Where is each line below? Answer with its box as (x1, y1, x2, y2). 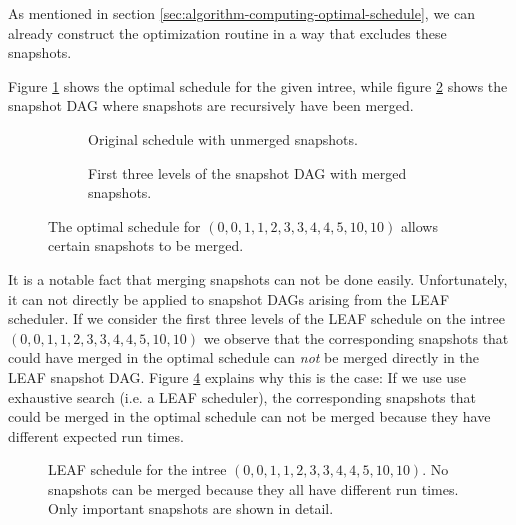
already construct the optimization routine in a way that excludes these (8, 22, 447, 43)
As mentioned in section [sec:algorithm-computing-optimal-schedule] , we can (8, 3, 476, 23)
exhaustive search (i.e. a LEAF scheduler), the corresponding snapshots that (8, 386, 476, 407)
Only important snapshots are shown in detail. (48, 498, 334, 519)
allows (400, 215, 438, 236)
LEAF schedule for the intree (48, 459, 227, 480)
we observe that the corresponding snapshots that (203, 327, 509, 348)
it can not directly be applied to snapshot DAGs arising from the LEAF (8, 288, 450, 309)
